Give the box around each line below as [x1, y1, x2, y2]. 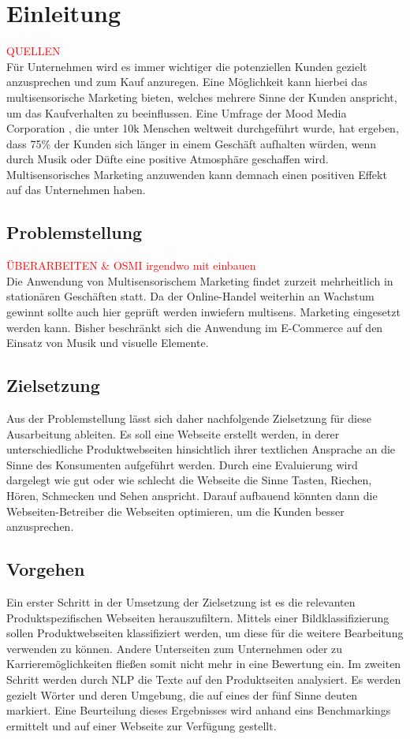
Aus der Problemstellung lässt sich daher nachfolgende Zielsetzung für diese [6, 410, 371, 427]
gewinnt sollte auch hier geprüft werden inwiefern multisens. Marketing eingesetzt [6, 304, 401, 320]
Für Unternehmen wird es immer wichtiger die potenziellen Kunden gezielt [6, 58, 367, 74]
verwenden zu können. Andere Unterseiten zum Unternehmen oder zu [6, 640, 343, 656]
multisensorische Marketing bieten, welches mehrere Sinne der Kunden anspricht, [6, 88, 397, 105]
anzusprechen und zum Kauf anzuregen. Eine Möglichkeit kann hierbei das [6, 73, 367, 90]
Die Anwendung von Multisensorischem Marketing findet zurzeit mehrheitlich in [6, 272, 393, 289]
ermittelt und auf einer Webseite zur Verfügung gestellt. [6, 717, 277, 733]
